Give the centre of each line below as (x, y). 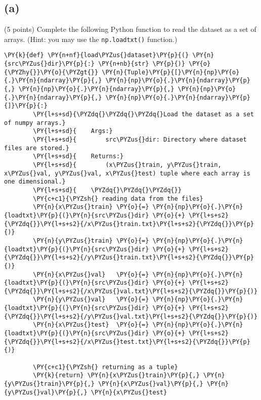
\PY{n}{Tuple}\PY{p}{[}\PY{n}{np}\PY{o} (171, 72)
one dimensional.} (35, 182)
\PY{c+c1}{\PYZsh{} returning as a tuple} (105, 367)
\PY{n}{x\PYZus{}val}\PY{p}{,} (151, 384)
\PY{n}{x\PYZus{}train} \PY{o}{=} (91, 207)
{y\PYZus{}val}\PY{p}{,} (46, 392)
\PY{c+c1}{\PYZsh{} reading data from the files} (118, 198)
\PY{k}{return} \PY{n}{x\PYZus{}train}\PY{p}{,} (116, 375)
